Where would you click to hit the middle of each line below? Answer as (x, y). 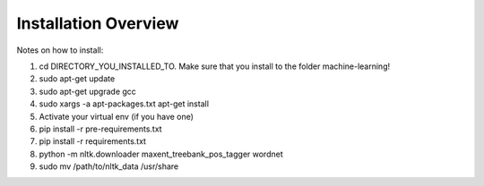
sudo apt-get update (77, 79)
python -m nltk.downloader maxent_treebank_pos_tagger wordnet (161, 154)
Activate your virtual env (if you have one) (117, 116)
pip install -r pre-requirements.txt (100, 129)
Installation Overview (98, 23)
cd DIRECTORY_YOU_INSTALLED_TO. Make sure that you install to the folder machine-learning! (214, 66)
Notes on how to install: (60, 50)
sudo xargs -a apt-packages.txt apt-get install (124, 104)
